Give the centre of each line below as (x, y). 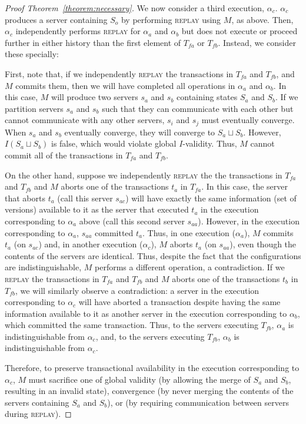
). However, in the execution (249, 221)
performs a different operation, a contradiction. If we (190, 267)
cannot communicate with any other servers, (85, 120)
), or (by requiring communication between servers (198, 402)
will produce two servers (95, 97)
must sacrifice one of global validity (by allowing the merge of (139, 379)
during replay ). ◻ (38, 414)
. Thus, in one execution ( (189, 232)
